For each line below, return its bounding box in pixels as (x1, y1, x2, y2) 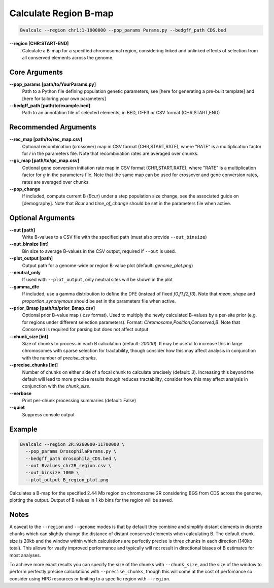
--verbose (9, 390, 32, 396)
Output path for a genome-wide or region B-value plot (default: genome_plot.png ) (22, 262, 193, 269)
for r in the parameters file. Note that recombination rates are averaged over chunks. (22, 150, 199, 157)
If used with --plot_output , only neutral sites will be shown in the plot (22, 277, 173, 283)
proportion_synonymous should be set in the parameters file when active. (22, 298, 176, 304)
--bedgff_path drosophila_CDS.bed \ (25, 455, 117, 462)
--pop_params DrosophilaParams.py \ (25, 448, 117, 454)
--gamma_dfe (9, 283, 39, 289)
